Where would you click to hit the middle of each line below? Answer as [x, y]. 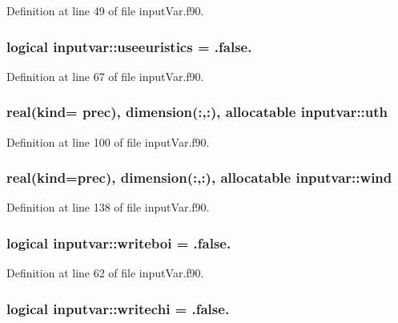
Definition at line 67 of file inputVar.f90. [105, 76]
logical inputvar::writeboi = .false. [119, 242]
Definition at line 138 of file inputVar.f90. [108, 207]
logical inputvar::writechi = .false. [118, 308]
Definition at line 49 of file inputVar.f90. [105, 10]
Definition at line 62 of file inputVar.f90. [105, 273]
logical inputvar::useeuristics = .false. [129, 46]
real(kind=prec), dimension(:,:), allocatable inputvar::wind [199, 178]
